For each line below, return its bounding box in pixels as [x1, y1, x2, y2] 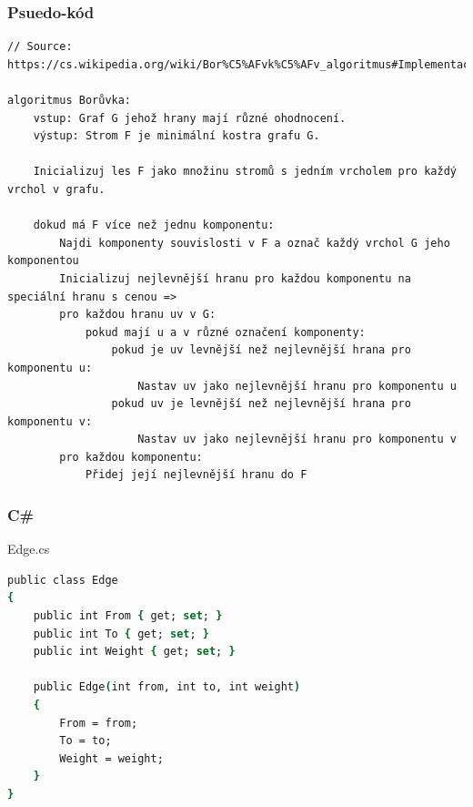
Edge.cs [7, 539, 50, 558]
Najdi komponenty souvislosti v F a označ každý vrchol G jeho [59, 236, 450, 250]
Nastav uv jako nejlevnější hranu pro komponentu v [137, 433, 457, 446]
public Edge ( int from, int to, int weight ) [33, 680, 301, 694]
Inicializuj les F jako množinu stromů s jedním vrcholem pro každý [33, 165, 457, 179]
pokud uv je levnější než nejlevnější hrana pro [111, 397, 411, 411]
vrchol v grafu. [7, 182, 106, 196]
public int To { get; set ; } [33, 627, 209, 640]
